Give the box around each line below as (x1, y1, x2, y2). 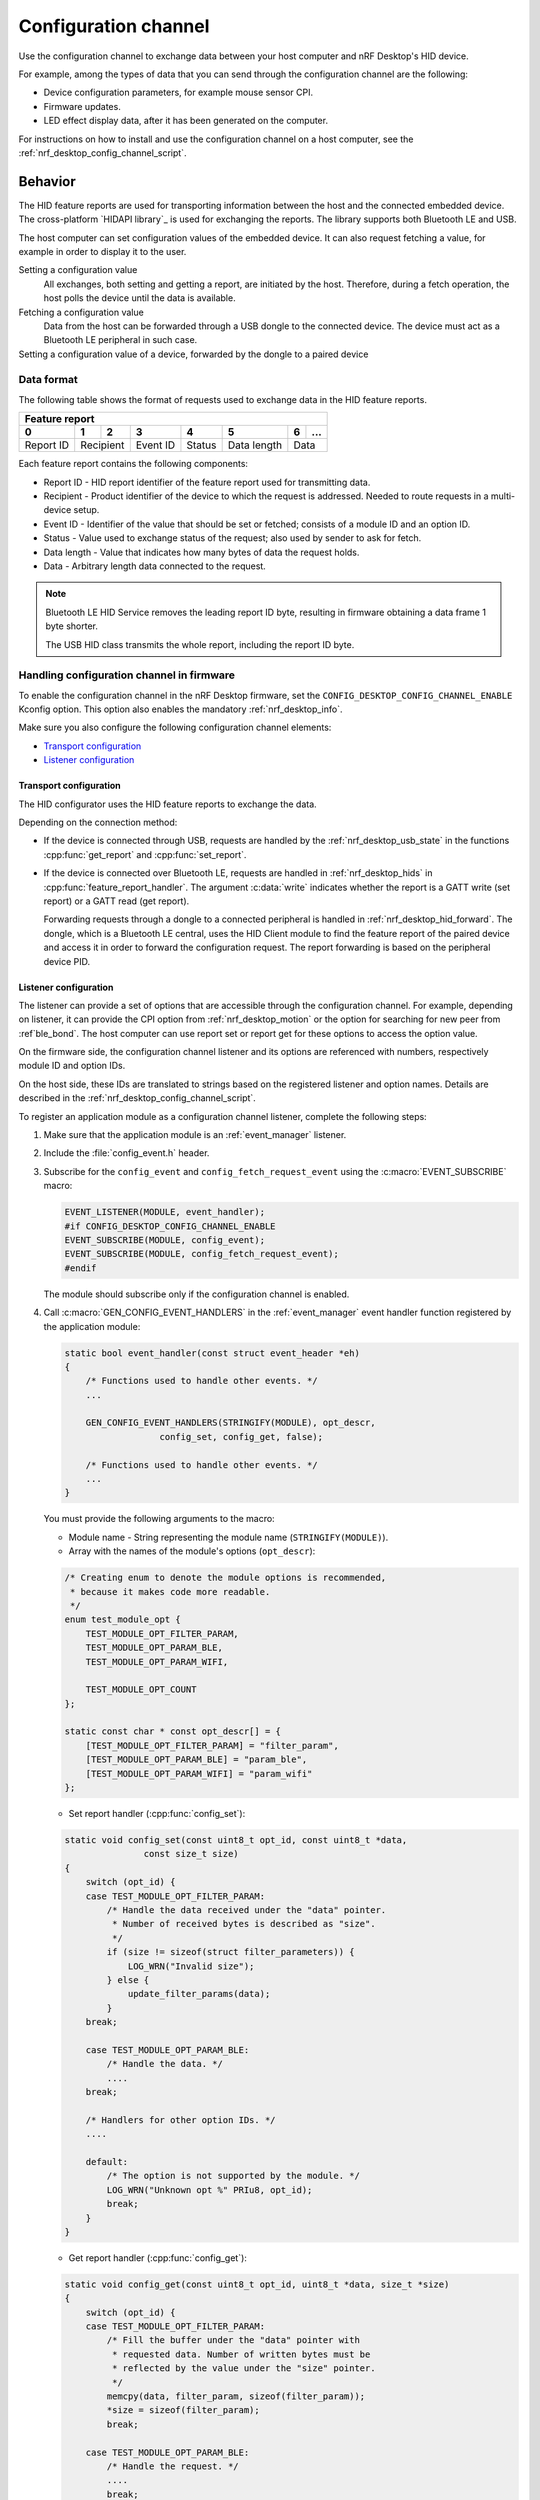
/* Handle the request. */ (106, 2460, 239, 2472)
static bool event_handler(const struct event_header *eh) (64, 1347, 360, 1359)
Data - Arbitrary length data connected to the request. (43, 560, 267, 572)
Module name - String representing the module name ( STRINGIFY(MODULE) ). (68, 1531, 389, 1543)
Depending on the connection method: (18, 816, 178, 829)
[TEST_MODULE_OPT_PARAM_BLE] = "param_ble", (85, 1754, 308, 1765)
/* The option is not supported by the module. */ (106, 2170, 360, 2182)
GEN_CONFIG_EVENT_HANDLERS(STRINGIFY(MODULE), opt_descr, (85, 1417, 376, 1429)
